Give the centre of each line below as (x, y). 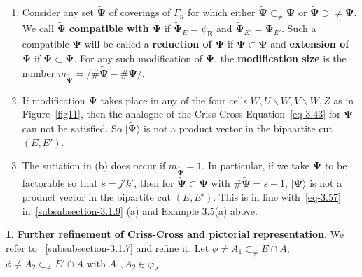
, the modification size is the (280, 58)
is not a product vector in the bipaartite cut (238, 128)
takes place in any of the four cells (174, 100)
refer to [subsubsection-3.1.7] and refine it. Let (107, 247)
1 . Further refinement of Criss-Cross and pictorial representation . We (175, 234)
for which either (221, 12)
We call (38, 28)
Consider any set (58, 12)
